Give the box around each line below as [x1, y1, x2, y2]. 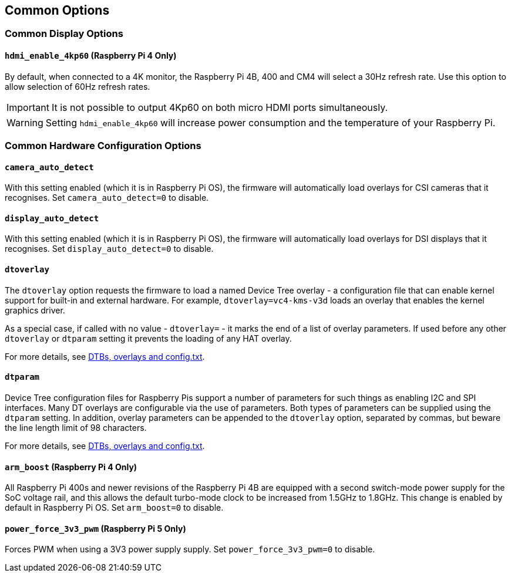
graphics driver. [5, 305, 65, 315]
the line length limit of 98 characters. [5, 422, 147, 433]
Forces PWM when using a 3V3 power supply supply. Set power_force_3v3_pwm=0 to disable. [5, 544, 375, 555]
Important [6, 101, 49, 113]
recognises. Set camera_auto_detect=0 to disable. [5, 193, 209, 203]
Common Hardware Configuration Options [5, 140, 201, 152]
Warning [6, 116, 43, 129]
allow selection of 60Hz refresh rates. [5, 81, 150, 92]
